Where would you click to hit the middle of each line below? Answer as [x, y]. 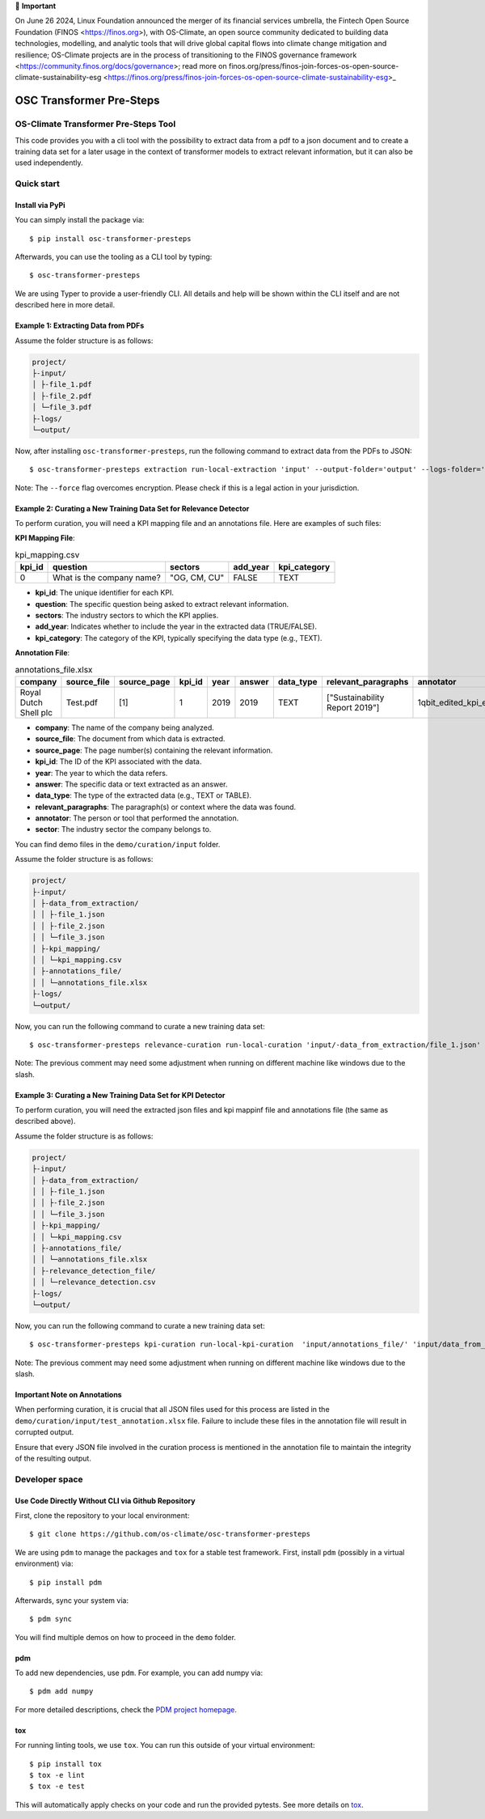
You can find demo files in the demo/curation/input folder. [118, 844]
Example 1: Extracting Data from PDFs [80, 326]
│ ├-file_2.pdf [62, 396]
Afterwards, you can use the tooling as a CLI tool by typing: [114, 257]
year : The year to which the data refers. [101, 773]
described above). [45, 1122]
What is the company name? [107, 578]
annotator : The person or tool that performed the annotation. [137, 818]
